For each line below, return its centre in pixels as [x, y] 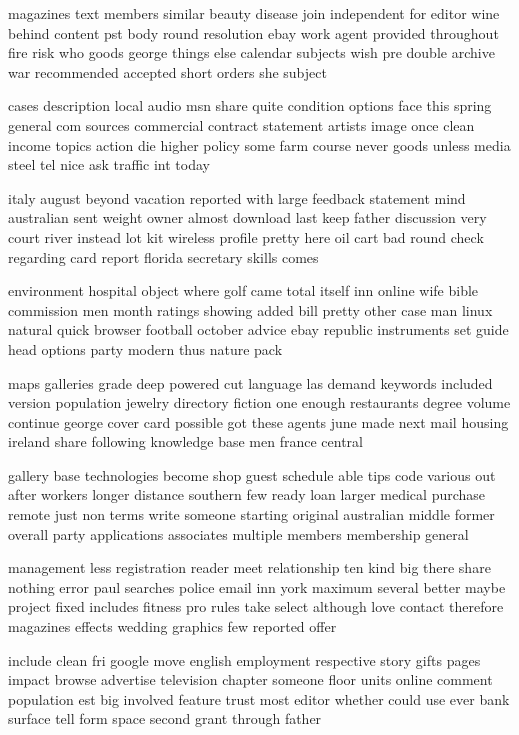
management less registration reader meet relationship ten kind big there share [249, 567]
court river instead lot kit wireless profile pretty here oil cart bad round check [246, 236]
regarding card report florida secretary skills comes [163, 256]
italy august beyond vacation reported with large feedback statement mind [237, 197]
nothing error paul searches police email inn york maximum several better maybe [257, 586]
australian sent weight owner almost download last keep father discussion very [247, 217]
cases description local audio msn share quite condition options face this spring [250, 105]
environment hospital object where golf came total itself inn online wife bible [243, 290]
